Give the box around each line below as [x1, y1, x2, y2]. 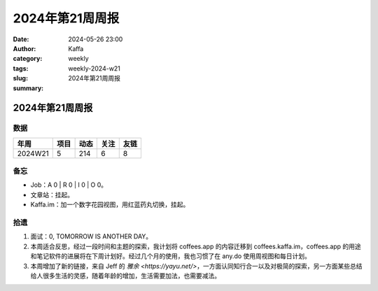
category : [13, 55, 43, 63]
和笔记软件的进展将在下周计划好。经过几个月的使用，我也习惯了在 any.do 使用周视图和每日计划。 [30, 252, 311, 260]
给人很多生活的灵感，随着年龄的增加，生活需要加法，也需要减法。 [30, 271, 220, 280]
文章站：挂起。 [30, 190, 73, 199]
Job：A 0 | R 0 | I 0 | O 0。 [30, 180, 108, 189]
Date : [13, 35, 29, 43]
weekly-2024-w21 [68, 64, 120, 73]
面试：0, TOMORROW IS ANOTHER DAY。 [30, 232, 153, 241]
